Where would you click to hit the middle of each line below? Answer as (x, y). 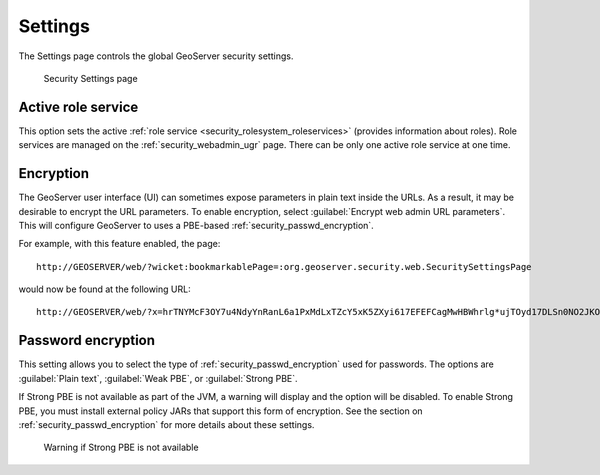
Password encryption (86, 340)
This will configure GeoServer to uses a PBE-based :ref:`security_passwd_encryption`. (196, 225)
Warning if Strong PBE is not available (121, 447)
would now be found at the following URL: (104, 289)
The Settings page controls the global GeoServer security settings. (156, 56)
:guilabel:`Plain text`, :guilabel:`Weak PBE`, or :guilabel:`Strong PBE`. (158, 378)
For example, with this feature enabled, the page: (119, 244)
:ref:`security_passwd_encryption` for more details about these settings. (166, 424)
